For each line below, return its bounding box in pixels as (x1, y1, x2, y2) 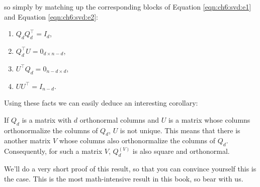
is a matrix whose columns (168, 114, 250, 125)
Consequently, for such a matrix (4, 146, 103, 156)
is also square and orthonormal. (132, 146, 230, 156)
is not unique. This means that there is (120, 125, 240, 135)
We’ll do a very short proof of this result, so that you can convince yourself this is (4, 163, 256, 173)
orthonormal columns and (79, 114, 159, 125)
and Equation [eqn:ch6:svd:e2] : (4, 11, 99, 22)
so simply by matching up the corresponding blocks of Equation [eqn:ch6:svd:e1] (4, 2, 251, 12)
